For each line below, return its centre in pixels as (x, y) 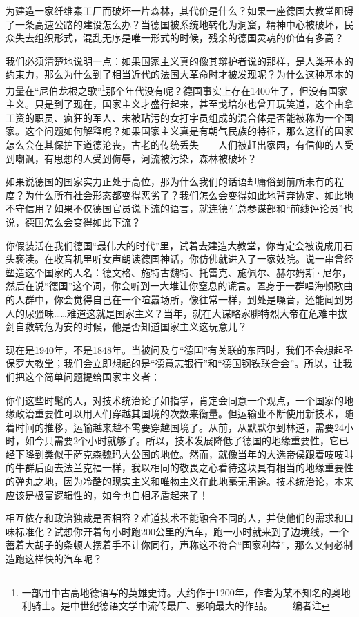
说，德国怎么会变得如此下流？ (73, 221)
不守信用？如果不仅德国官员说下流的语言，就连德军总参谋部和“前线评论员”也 (179, 208)
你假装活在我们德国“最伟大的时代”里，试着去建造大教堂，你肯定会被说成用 (175, 245)
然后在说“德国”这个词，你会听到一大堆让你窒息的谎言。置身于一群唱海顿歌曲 (179, 286)
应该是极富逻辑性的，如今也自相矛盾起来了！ (107, 494)
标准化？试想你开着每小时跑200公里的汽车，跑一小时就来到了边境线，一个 (182, 531)
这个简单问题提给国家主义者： (92, 376)
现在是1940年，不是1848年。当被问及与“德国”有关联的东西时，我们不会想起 (175, 349)
